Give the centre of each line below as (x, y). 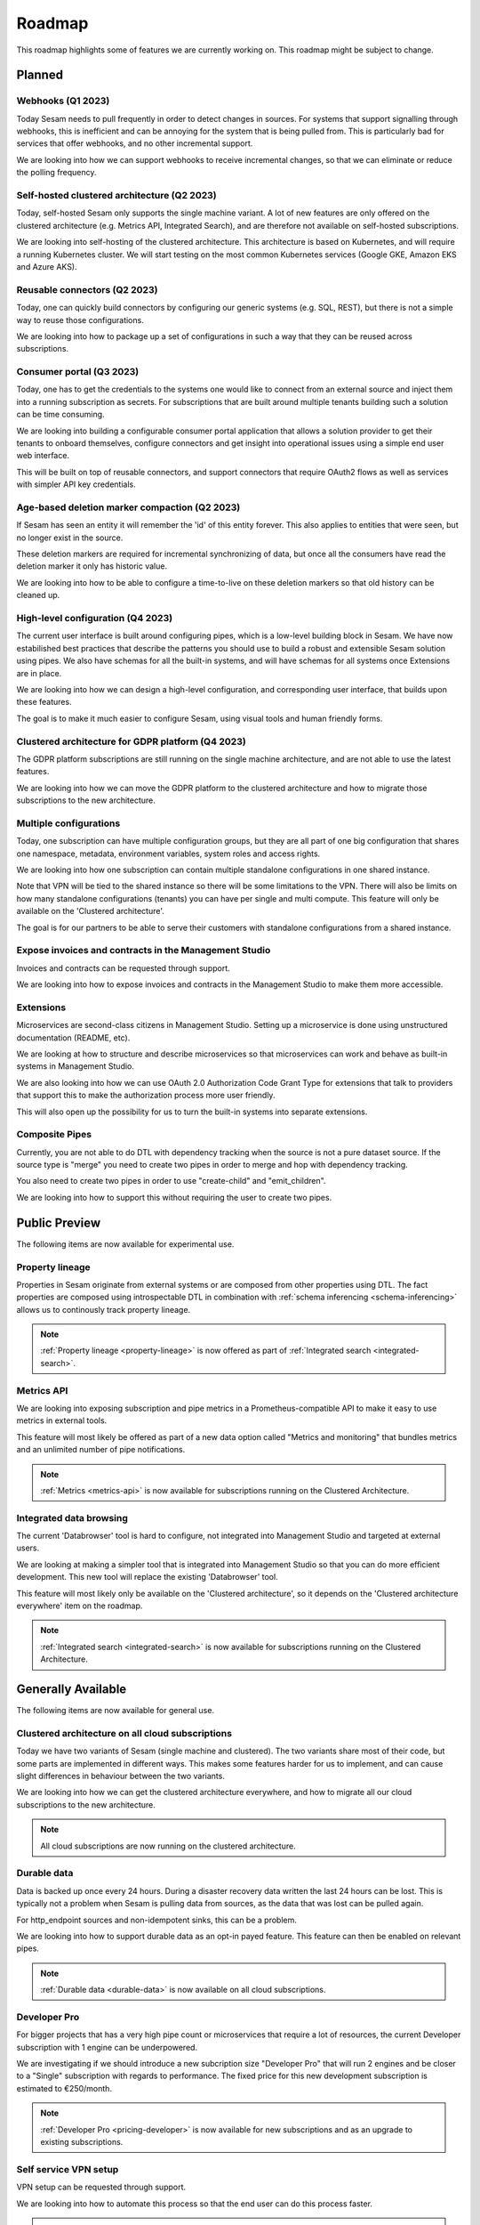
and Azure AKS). (47, 266)
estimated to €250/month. (64, 2088)
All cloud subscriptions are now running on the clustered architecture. (168, 1846)
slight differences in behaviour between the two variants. (121, 1776)
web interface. (43, 456)
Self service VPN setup (68, 2169)
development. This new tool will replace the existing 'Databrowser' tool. (148, 1577)
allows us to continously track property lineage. (104, 1309)
